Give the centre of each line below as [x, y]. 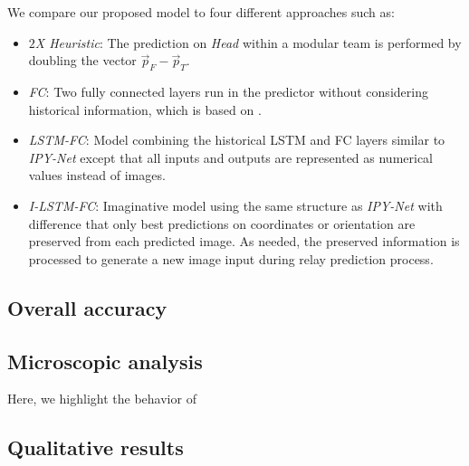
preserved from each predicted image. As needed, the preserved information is [244, 241]
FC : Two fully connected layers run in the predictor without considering [228, 91]
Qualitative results [96, 447]
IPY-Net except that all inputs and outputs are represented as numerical [231, 157]
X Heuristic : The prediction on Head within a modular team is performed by [248, 42]
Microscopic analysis [105, 361]
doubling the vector [82, 60]
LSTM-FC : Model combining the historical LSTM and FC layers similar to [237, 140]
